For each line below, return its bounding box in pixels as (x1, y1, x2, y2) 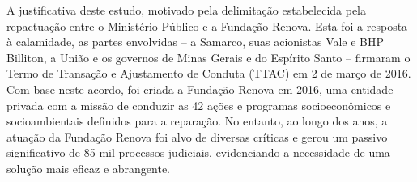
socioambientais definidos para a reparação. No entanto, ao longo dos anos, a (6, 112, 388, 129)
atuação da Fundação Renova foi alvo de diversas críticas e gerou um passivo (6, 128, 388, 145)
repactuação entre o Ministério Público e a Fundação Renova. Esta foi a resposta (6, 17, 408, 34)
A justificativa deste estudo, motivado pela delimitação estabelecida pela (6, 2, 367, 18)
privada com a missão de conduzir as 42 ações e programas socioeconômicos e (6, 96, 391, 113)
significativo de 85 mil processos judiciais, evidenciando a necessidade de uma (6, 144, 390, 161)
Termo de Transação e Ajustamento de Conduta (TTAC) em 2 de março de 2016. (6, 65, 411, 82)
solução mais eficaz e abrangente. (6, 159, 170, 176)
